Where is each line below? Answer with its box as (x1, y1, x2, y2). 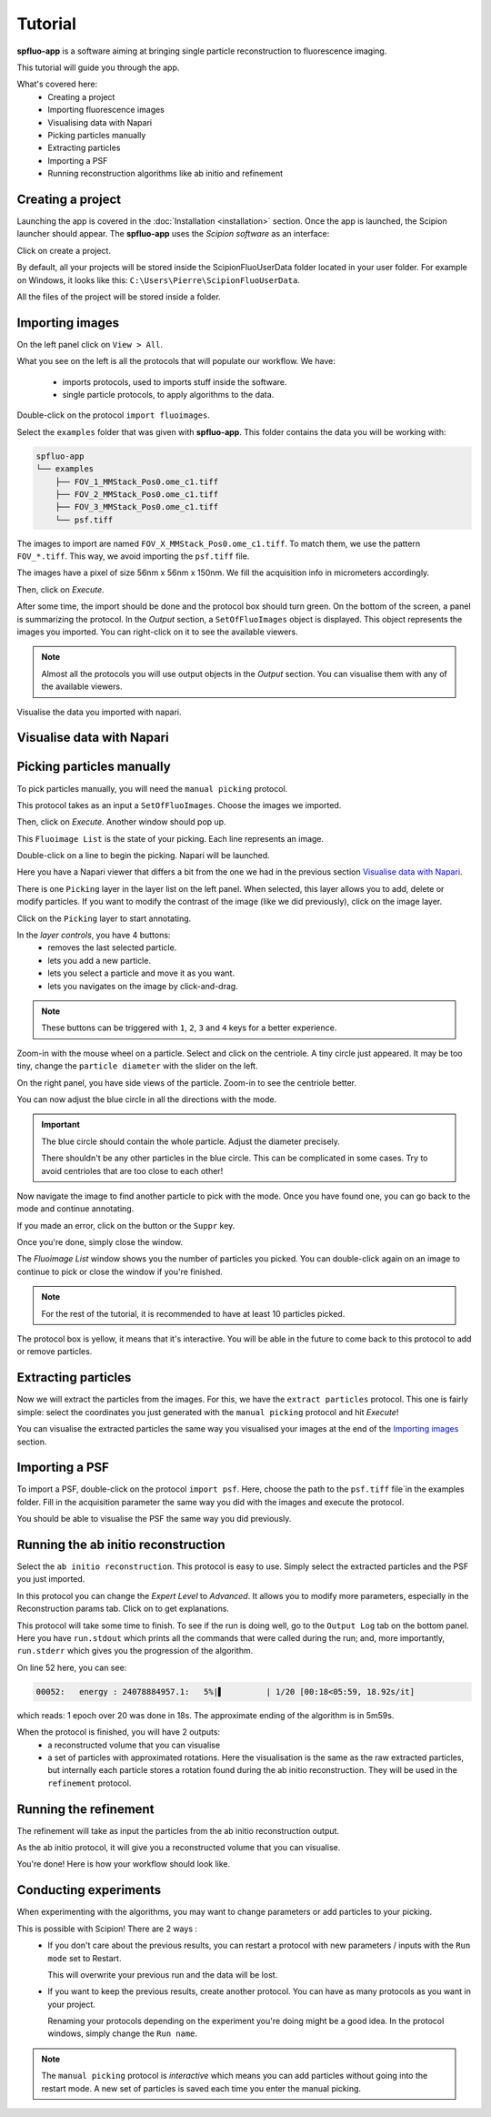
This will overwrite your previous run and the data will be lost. (47, 1969, 278, 1980)
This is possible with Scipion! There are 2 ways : (16, 1923, 197, 1934)
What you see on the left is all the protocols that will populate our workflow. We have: (16, 356, 336, 367)
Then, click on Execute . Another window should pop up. (16, 816, 226, 827)
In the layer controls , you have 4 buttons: (16, 929, 171, 941)
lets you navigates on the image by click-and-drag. (47, 980, 238, 991)
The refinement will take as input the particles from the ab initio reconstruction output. (16, 1825, 340, 1836)
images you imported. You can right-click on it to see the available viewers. (16, 626, 299, 637)
